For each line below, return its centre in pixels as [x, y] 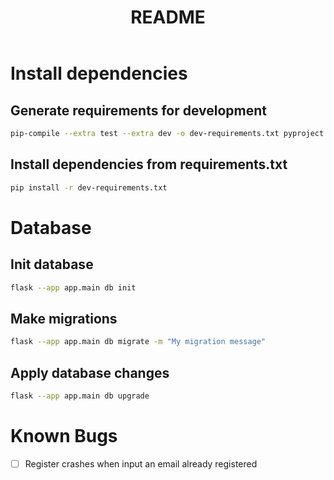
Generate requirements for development [139, 110]
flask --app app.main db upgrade [80, 396]
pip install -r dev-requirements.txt [89, 187]
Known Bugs [64, 436]
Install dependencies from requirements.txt [149, 164]
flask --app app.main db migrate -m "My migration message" [138, 342]
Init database [52, 264]
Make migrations [64, 318]
